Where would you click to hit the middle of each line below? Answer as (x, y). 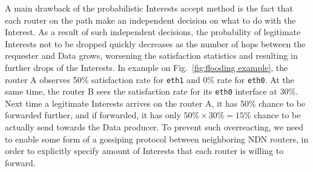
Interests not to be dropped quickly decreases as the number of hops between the (155, 43)
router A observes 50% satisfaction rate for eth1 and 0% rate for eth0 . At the (150, 79)
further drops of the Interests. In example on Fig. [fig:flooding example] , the (147, 67)
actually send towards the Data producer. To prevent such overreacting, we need (154, 127)
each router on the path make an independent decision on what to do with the (150, 20)
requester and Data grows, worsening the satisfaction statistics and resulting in (151, 55)
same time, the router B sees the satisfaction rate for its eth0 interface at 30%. (152, 91)
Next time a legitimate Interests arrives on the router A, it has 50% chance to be (155, 103)
